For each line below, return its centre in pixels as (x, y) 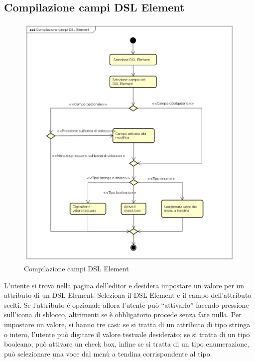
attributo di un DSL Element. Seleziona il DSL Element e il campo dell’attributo (128, 295)
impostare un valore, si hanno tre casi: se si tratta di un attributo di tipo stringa (127, 324)
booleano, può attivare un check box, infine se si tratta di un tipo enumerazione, (127, 344)
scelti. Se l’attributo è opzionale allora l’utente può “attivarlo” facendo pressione (127, 304)
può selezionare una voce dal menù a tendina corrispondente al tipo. (108, 353)
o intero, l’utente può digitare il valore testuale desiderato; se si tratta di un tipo (127, 334)
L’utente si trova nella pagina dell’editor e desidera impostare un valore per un (124, 285)
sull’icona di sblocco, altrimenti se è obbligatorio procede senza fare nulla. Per (123, 314)
